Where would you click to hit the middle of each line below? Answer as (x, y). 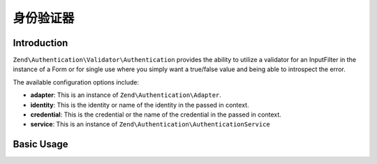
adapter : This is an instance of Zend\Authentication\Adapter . (126, 95)
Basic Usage (40, 144)
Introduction (40, 43)
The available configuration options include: (76, 82)
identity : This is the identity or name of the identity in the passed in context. (140, 105)
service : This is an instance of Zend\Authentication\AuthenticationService (150, 124)
